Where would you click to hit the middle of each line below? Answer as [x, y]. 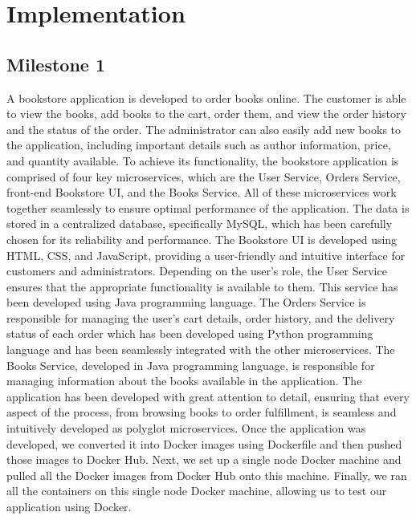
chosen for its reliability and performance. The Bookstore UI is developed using [202, 239]
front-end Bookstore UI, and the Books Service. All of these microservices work [202, 192]
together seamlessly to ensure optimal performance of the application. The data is [208, 207]
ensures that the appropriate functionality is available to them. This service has [202, 286]
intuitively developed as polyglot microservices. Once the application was [186, 428]
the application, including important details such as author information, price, [199, 145]
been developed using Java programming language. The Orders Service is [186, 302]
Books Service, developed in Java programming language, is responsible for [191, 365]
